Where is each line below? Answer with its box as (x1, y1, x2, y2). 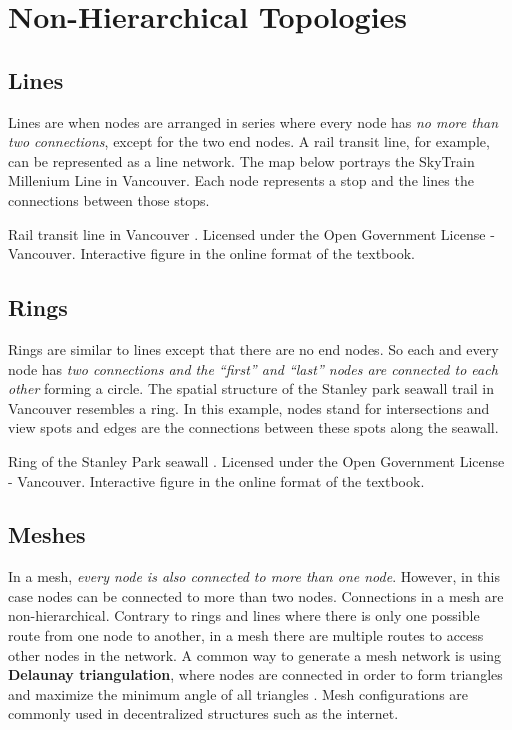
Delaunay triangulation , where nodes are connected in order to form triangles (8, 664, 503, 685)
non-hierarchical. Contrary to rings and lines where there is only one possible (8, 605, 480, 626)
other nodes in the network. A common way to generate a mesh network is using (8, 644, 502, 665)
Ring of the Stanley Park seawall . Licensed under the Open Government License (8, 450, 505, 471)
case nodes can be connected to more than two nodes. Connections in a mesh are (8, 585, 504, 606)
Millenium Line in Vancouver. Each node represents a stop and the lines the (8, 170, 474, 191)
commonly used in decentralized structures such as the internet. (8, 703, 399, 724)
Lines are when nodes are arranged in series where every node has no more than (8, 111, 499, 132)
